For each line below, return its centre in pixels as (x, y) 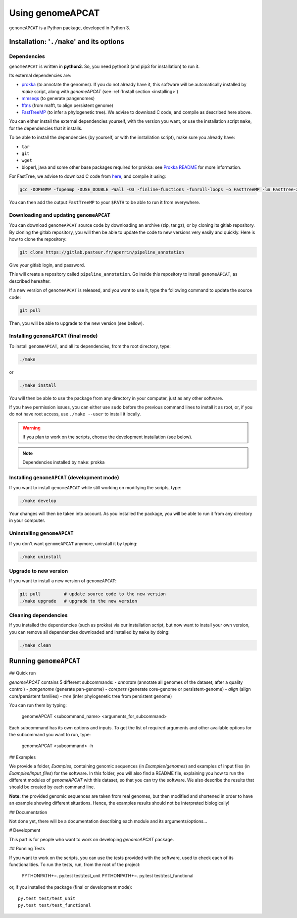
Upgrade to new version (39, 571)
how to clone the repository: (38, 239)
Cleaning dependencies (38, 615)
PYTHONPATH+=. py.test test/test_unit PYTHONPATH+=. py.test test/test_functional (107, 876)
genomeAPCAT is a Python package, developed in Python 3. (70, 28)
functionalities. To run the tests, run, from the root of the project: (75, 865)
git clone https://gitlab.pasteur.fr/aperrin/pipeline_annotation (102, 252)
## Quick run (23, 673)
